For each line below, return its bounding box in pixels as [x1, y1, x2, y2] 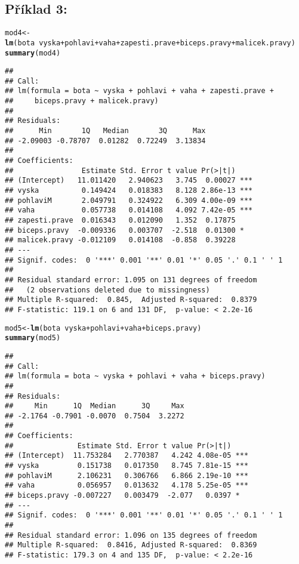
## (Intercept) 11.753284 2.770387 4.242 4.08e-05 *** [5, 451, 249, 460]
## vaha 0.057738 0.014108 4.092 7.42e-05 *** [5, 206, 253, 215]
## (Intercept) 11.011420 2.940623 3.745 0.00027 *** [5, 176, 253, 185]
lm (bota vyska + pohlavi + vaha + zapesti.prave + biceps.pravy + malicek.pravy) [5, 38, 295, 47]
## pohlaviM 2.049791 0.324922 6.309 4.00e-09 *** [5, 196, 253, 205]
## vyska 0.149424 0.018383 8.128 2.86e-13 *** [5, 186, 253, 195]
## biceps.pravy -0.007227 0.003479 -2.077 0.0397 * [5, 491, 240, 500]
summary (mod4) [5, 48, 61, 57]
